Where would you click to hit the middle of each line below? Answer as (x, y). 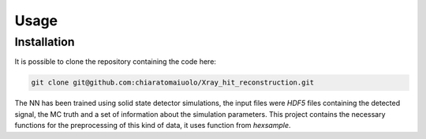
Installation (45, 42)
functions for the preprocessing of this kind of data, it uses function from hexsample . (153, 126)
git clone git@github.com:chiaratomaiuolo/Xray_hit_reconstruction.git (173, 83)
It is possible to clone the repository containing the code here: (116, 62)
